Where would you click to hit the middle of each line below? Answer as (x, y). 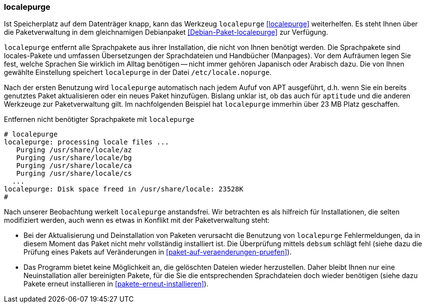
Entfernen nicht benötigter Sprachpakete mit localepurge (99, 119)
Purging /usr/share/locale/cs (74, 174)
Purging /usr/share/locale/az (74, 150)
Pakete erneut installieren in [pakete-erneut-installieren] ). (116, 284)
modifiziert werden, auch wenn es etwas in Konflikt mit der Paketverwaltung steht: (137, 220)
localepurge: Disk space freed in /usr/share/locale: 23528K (124, 189)
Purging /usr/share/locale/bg (74, 158)
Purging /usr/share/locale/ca (74, 166)
